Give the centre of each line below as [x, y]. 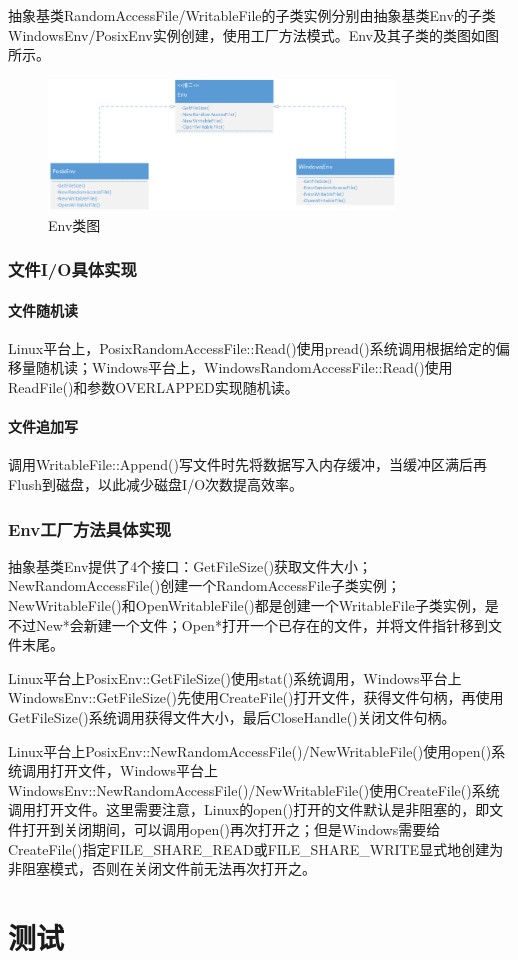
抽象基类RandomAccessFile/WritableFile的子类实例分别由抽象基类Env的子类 [252, 15]
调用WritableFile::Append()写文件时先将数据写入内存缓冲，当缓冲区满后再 [248, 464]
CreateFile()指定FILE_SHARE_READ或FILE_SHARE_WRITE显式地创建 [249, 848]
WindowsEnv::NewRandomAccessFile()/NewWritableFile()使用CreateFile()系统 [254, 789]
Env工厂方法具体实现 [90, 528]
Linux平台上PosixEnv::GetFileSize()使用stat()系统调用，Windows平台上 [235, 677]
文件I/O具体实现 [72, 269]
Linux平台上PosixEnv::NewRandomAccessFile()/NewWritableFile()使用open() [250, 750]
